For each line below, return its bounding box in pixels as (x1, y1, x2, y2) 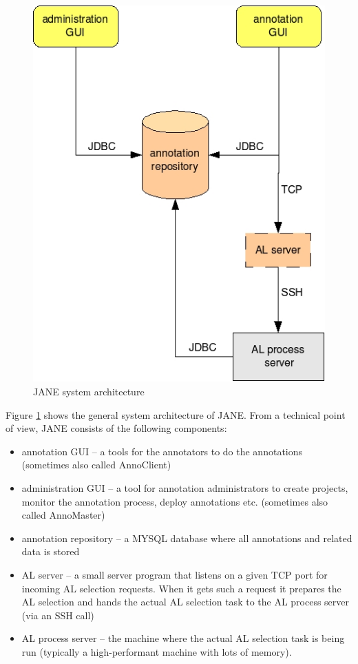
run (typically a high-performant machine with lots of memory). (21, 644, 292, 658)
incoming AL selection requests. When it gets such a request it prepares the (21, 581, 341, 595)
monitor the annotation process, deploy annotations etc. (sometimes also (21, 494, 328, 508)
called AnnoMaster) (21, 508, 105, 522)
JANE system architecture (33, 384, 145, 398)
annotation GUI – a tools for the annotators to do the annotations (21, 444, 303, 458)
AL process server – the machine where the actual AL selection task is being (21, 631, 345, 645)
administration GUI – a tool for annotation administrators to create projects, (21, 480, 348, 495)
